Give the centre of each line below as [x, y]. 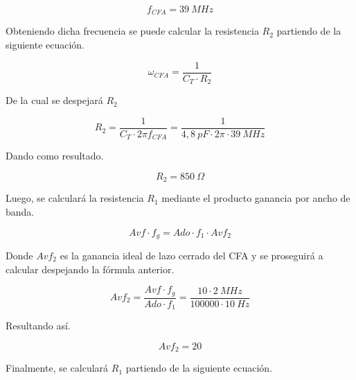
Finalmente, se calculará [57, 368]
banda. [20, 211]
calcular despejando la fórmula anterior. [90, 269]
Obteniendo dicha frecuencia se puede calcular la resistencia [132, 31]
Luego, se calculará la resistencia [75, 198]
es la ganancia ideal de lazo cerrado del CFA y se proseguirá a [192, 255]
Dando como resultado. [55, 156]
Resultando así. [38, 326]
